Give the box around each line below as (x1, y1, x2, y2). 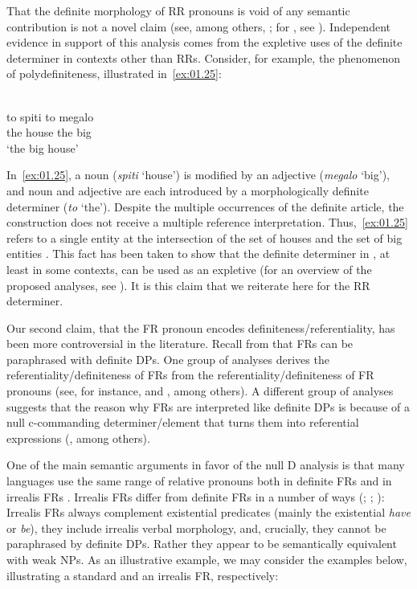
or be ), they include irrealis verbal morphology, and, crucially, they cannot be (6, 519, 386, 536)
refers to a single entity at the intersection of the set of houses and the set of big (6, 229, 403, 246)
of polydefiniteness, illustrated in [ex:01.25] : (6, 65, 222, 82)
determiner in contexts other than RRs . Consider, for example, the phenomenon (6, 49, 401, 66)
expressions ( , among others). (6, 429, 150, 446)
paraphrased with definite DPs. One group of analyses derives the (6, 350, 329, 367)
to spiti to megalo (6, 108, 94, 125)
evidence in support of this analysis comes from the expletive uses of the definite (6, 34, 403, 51)
